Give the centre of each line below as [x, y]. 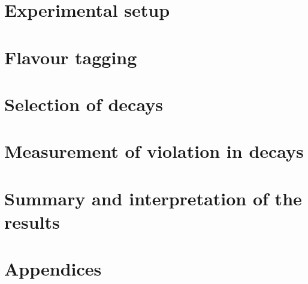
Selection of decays [84, 104]
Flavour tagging [71, 57]
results [32, 221]
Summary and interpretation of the [153, 198]
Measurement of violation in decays [154, 151]
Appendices [53, 269]
